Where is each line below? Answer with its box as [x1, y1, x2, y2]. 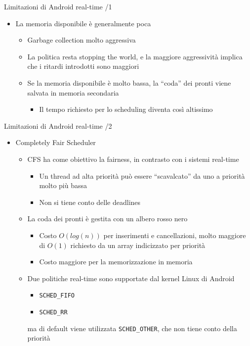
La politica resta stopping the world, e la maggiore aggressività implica [27, 51, 243, 61]
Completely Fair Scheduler [15, 137, 96, 148]
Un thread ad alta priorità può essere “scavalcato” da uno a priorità [39, 170, 245, 181]
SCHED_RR [39, 308, 68, 316]
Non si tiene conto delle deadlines [39, 197, 141, 207]
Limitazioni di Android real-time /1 [4, 1, 112, 11]
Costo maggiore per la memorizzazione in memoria [39, 256, 193, 267]
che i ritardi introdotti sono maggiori [27, 61, 139, 71]
